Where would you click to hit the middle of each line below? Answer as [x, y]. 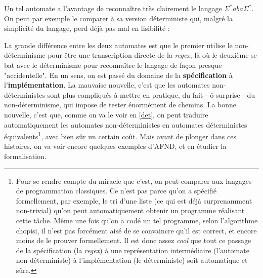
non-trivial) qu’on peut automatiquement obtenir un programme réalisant [130, 210]
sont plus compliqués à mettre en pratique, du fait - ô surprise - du [151, 94]
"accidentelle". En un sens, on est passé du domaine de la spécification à [118, 75]
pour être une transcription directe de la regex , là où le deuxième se [152, 55]
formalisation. [25, 156]
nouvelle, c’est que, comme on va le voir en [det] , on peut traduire [106, 114]
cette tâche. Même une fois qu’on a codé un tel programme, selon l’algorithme [137, 220]
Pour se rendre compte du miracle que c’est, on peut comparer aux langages [134, 181]
